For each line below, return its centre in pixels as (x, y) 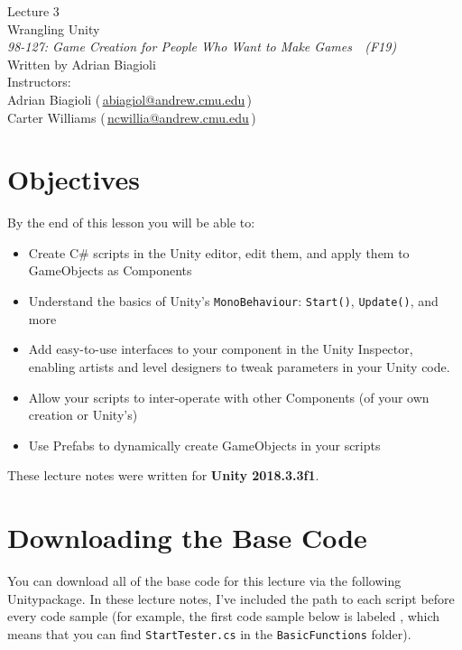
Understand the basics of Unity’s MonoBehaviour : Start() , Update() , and (233, 301)
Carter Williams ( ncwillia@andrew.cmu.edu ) (132, 117)
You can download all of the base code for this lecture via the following (204, 580)
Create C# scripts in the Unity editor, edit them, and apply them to (219, 252)
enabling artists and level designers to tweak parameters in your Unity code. (239, 366)
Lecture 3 (33, 11)
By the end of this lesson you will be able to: (131, 223)
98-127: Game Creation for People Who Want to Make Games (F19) (202, 46)
